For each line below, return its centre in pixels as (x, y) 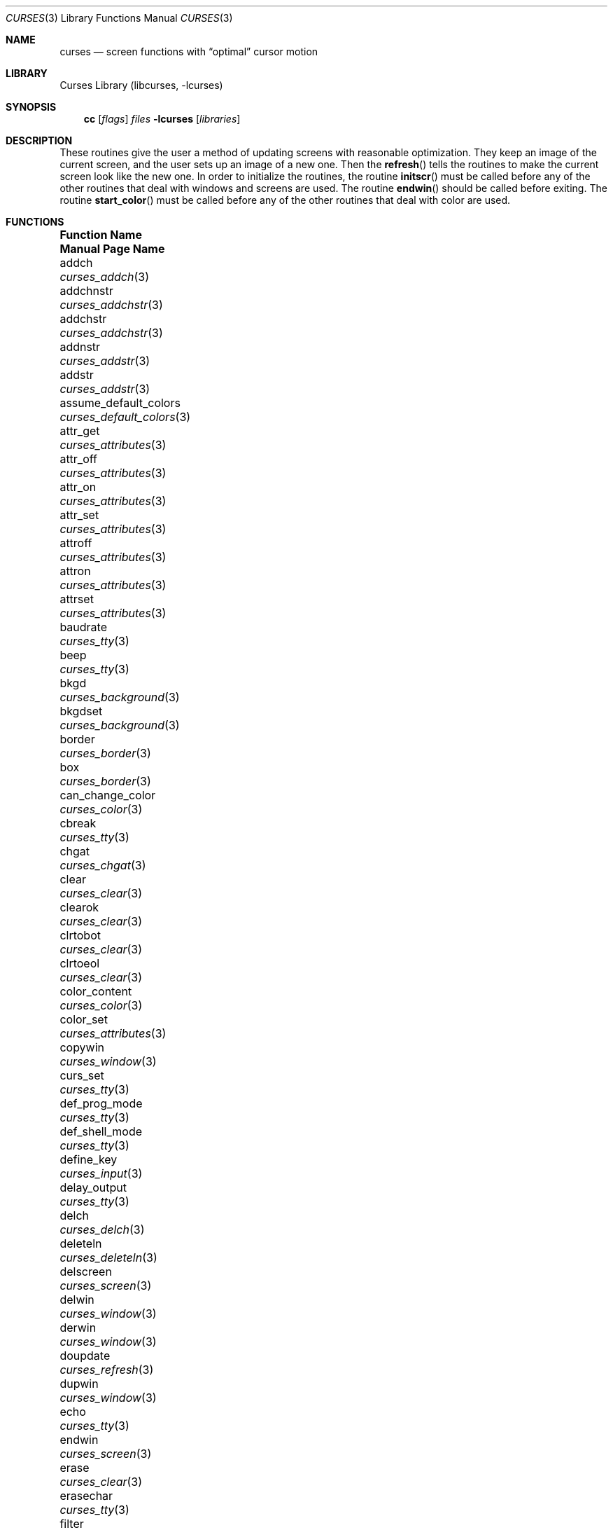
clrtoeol (80, 963)
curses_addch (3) (105, 277)
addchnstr (86, 291)
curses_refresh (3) (107, 1370)
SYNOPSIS (31, 107)
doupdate (85, 1356)
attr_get (80, 431)
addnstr (80, 347)
